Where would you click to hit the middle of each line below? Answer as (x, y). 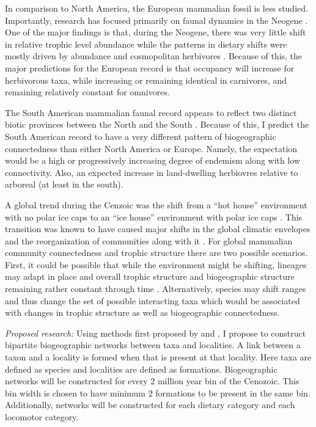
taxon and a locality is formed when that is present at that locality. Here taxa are (158, 357)
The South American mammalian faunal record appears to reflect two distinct (151, 112)
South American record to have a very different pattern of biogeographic (141, 136)
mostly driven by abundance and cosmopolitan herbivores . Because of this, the (154, 56)
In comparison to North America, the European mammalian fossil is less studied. (156, 8)
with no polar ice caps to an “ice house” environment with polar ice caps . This (154, 217)
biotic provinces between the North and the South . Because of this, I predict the (157, 124)
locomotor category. (42, 417)
